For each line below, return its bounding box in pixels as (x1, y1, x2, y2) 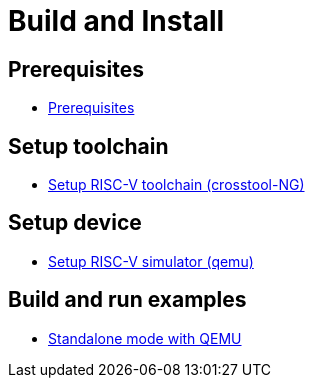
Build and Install (8, 4, 225, 38)
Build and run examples (8, 287, 247, 313)
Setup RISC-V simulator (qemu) (48, 252, 254, 270)
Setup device (8, 210, 142, 236)
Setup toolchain (8, 133, 169, 159)
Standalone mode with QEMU (48, 329, 242, 347)
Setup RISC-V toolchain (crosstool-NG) (48, 176, 305, 194)
